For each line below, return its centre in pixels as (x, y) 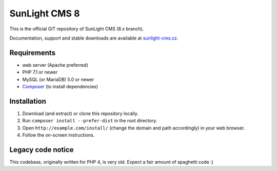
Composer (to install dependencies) (60, 87)
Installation (28, 101)
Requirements (33, 53)
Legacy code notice (42, 150)
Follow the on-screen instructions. (58, 135)
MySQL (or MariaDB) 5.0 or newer (58, 79)
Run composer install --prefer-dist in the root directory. (90, 121)
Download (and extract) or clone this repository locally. (80, 113)
